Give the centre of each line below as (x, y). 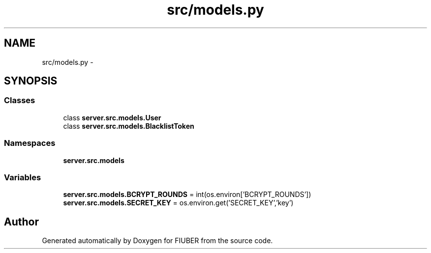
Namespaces (30, 143)
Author (21, 222)
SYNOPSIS (31, 81)
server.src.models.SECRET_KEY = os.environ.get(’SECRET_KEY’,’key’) (178, 203)
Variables (23, 177)
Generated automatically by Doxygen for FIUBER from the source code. (157, 241)
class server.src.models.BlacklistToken (129, 126)
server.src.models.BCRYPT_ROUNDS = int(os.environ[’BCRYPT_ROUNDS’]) (187, 195)
